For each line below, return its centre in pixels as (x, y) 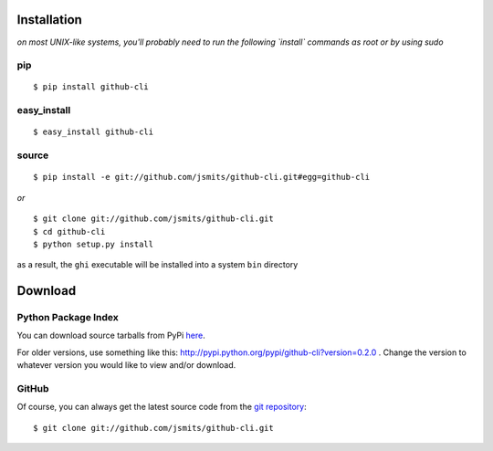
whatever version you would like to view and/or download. (126, 365)
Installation (49, 20)
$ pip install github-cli (91, 87)
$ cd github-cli (69, 231)
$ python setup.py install (94, 244)
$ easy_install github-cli (94, 132)
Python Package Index (68, 318)
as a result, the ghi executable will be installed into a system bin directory (157, 265)
